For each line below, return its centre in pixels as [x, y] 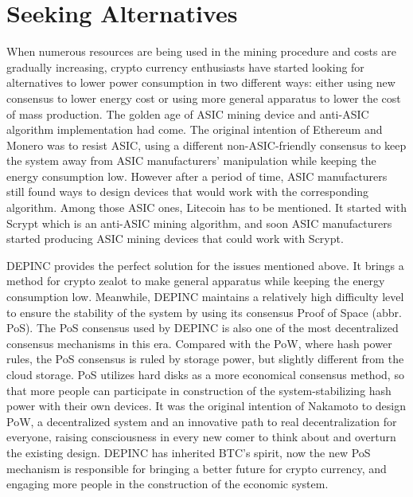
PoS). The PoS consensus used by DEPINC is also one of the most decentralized [203, 328]
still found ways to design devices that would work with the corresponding [188, 192]
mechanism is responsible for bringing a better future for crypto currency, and [197, 468]
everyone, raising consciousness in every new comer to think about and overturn [201, 437]
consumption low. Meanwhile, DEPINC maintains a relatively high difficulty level [205, 297]
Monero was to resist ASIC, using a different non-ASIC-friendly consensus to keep [206, 145]
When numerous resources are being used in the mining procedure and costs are [201, 51]
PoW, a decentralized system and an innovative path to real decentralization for [202, 421]
